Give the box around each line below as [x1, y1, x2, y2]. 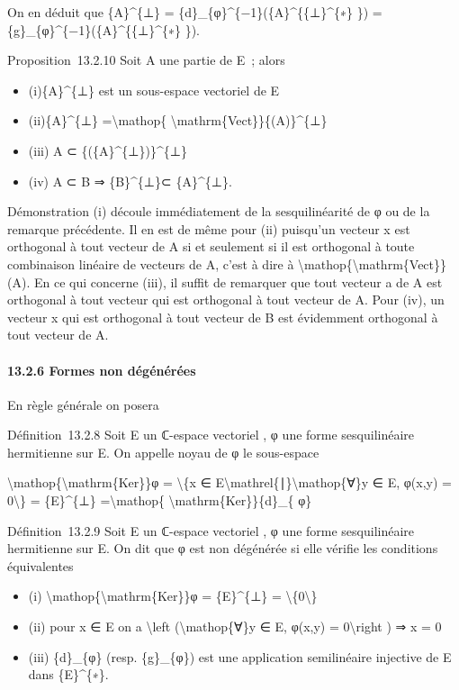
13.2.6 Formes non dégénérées [7, 360, 196, 379]
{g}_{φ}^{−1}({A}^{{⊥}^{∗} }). [7, 20, 200, 39]
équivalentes [7, 556, 74, 575]
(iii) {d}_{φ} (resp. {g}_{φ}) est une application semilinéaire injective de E [28, 647, 452, 666]
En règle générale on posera [7, 395, 159, 413]
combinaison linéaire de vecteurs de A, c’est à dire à [7, 254, 294, 273]
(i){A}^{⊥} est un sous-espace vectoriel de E [28, 80, 280, 99]
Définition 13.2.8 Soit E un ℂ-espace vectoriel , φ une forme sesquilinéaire [7, 425, 415, 444]
